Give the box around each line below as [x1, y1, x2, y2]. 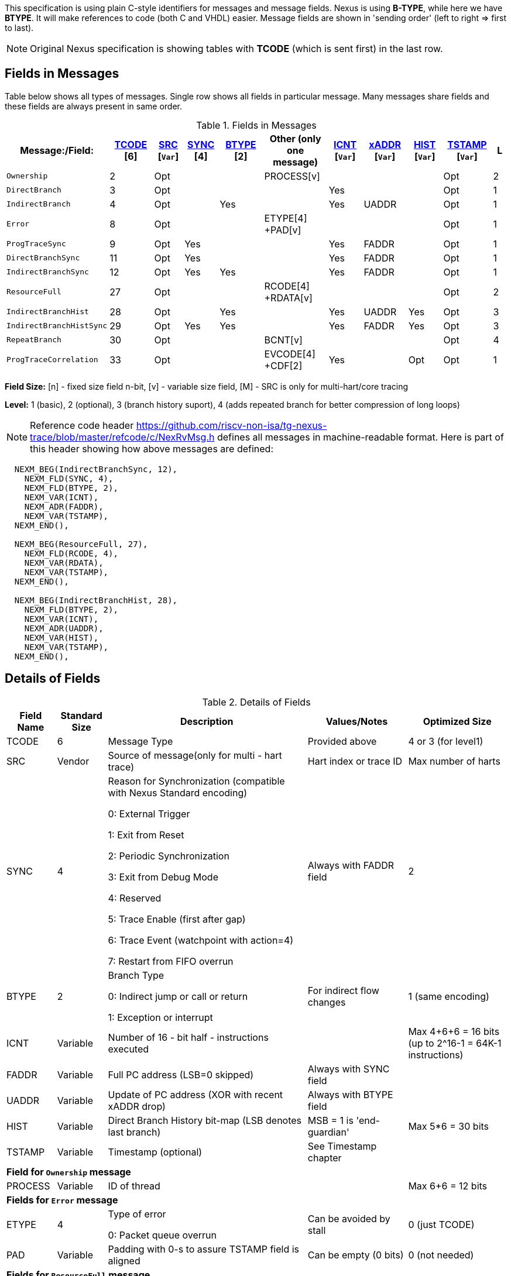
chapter [307, 1151, 342, 1164]
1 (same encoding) [408, 990, 489, 1002]
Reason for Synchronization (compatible [108, 775, 285, 787]
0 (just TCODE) [408, 1218, 475, 1230]
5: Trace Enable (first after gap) [108, 913, 246, 925]
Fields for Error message [6, 1194, 118, 1206]
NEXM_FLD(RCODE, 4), [24, 548, 118, 558]
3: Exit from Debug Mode [108, 871, 218, 883]
